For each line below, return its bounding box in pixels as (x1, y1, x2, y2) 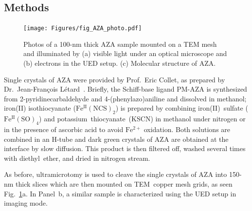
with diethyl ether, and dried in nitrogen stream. (4, 153, 150, 163)
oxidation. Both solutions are (144, 124, 231, 134)
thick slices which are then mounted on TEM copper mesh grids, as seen (16, 178, 233, 189)
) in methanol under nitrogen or (150, 114, 246, 124)
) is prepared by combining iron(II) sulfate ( (115, 103, 248, 113)
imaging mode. (4, 198, 48, 208)
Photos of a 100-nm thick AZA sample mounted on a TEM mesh (23, 38, 217, 49)
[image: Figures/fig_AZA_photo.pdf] (23, 25, 142, 32)
